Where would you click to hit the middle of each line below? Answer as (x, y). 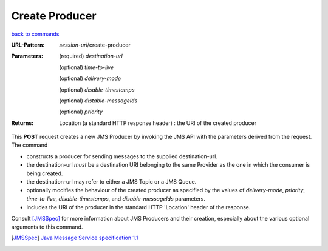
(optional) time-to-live (87, 67)
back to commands (35, 34)
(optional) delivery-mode (90, 78)
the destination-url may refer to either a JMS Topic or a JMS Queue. (111, 182)
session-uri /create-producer (95, 45)
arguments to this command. (47, 227)
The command (29, 145)
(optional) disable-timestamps (97, 89)
